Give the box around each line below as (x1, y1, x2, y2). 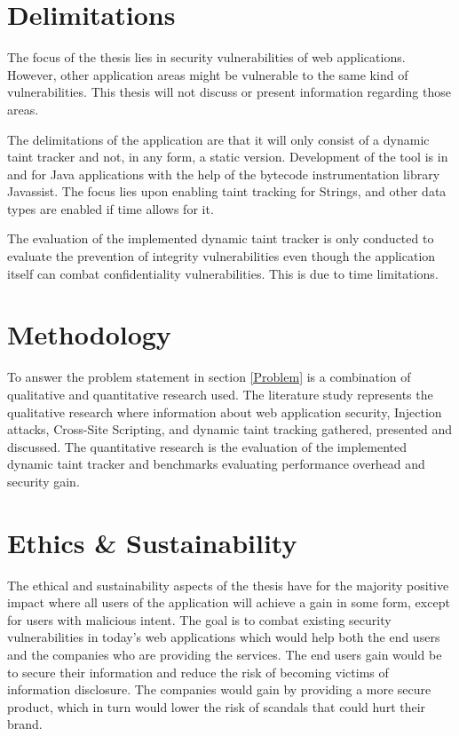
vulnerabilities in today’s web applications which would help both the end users (7, 628, 440, 646)
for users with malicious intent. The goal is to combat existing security (7, 610, 392, 629)
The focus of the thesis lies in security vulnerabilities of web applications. (7, 48, 406, 67)
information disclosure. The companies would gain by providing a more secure (7, 680, 431, 699)
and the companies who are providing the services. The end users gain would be (7, 645, 442, 664)
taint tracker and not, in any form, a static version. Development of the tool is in (7, 147, 448, 166)
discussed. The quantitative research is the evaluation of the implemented (7, 437, 407, 455)
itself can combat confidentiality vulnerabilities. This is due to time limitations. (7, 264, 439, 282)
